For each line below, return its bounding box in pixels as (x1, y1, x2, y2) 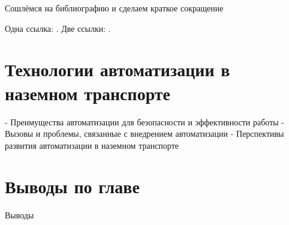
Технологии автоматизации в (5, 57, 230, 82)
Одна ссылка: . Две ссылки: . (5, 22, 111, 34)
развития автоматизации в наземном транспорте (5, 139, 179, 151)
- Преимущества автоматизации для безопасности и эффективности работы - (5, 115, 284, 128)
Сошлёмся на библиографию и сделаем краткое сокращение (5, 2, 224, 14)
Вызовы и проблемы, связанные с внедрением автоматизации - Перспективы (5, 127, 284, 140)
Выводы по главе (5, 174, 140, 199)
